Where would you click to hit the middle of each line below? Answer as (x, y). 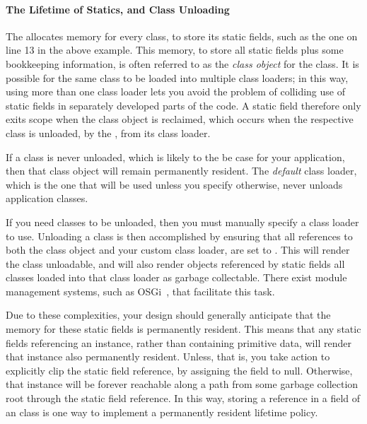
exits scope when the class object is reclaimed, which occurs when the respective (180, 119)
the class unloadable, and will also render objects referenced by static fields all (175, 263)
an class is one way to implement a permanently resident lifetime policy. (162, 412)
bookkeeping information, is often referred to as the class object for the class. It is (182, 63)
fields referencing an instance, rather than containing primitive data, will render (179, 342)
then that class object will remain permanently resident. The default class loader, (181, 171)
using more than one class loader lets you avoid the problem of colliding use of (175, 92)
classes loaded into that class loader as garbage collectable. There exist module (176, 277)
